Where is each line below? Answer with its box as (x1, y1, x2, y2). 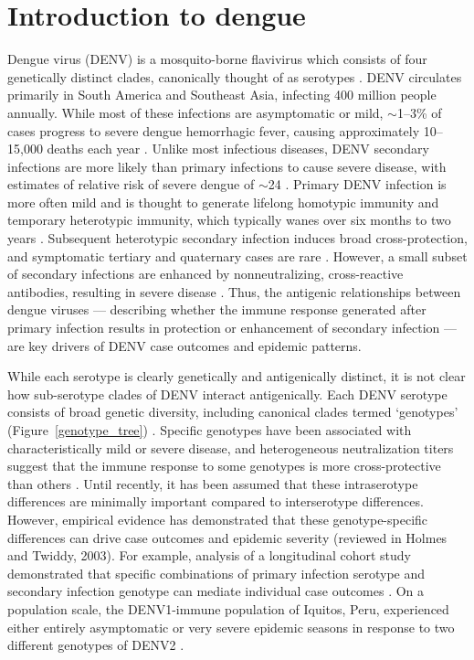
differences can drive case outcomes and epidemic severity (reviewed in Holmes (7, 527, 448, 547)
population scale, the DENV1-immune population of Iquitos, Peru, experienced (7, 599, 449, 618)
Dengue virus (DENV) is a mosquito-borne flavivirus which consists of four (7, 49, 427, 69)
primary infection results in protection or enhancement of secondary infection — (7, 318, 458, 337)
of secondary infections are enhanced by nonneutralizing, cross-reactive (7, 264, 404, 283)
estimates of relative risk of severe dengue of (7, 175, 255, 194)
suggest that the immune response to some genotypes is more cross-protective (7, 456, 441, 475)
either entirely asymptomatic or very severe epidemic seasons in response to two (7, 617, 455, 636)
